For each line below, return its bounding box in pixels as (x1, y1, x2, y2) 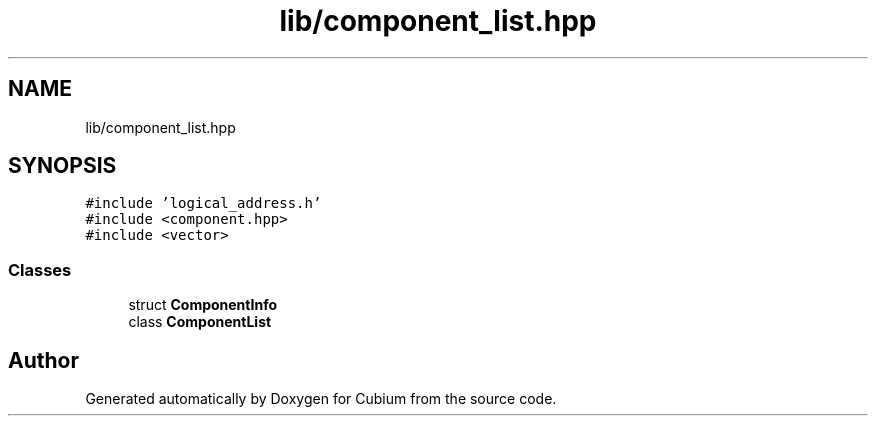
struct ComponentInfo (128, 296, 278, 314)
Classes (8, 259, 72, 280)
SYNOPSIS (8, 153, 117, 179)
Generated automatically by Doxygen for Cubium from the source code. (85, 390, 557, 408)
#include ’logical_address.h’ (85, 195, 322, 212)
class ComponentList (128, 313, 272, 331)
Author (8, 347, 79, 373)
